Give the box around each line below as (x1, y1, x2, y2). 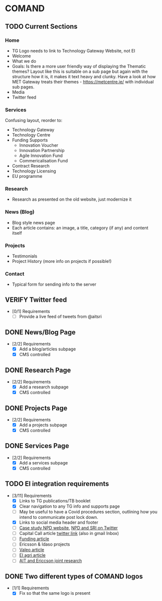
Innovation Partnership (19, 148, 65, 154)
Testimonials (12, 253, 38, 259)
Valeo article (19, 547, 44, 553)
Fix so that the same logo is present (19, 590, 90, 596)
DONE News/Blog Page (5, 328, 76, 336)
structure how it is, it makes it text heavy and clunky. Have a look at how (12, 73, 156, 79)
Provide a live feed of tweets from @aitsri (19, 314, 102, 320)
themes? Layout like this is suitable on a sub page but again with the (12, 69, 148, 74)
